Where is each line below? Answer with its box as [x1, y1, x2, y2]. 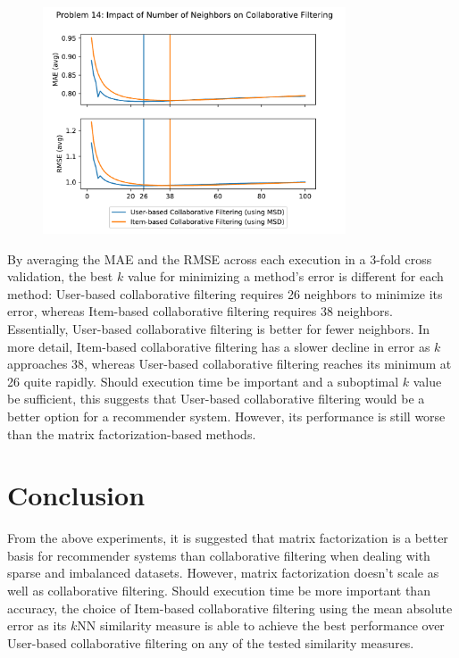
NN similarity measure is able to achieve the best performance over [77, 616, 445, 635]
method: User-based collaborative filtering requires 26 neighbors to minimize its [7, 284, 443, 303]
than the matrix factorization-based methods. [7, 424, 256, 443]
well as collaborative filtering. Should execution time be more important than [7, 581, 430, 600]
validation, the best [7, 267, 113, 286]
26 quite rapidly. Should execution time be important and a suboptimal [7, 371, 399, 390]
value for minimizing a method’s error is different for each [127, 267, 444, 286]
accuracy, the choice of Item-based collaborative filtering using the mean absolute [7, 598, 453, 617]
